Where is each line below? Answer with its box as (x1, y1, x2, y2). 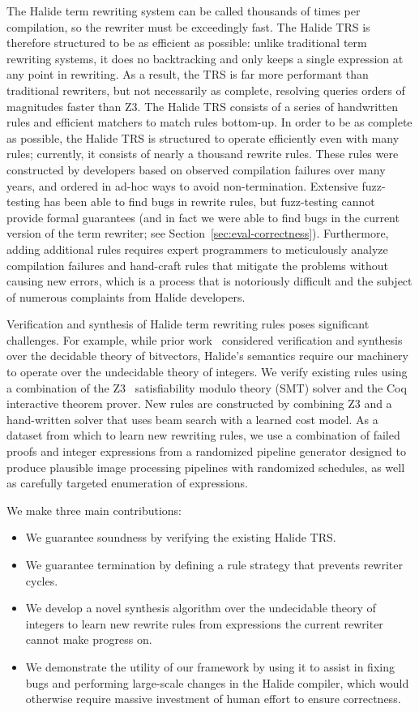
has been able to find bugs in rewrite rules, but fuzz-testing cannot (43, 193, 375, 210)
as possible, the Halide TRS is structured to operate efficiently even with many (6, 129, 400, 146)
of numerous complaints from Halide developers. (6, 288, 246, 305)
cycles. (25, 572, 58, 589)
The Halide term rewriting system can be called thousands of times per (6, 2, 361, 19)
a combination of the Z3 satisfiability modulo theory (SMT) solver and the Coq (6, 379, 407, 396)
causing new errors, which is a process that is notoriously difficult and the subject (6, 272, 413, 290)
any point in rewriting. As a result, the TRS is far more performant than (6, 66, 369, 83)
